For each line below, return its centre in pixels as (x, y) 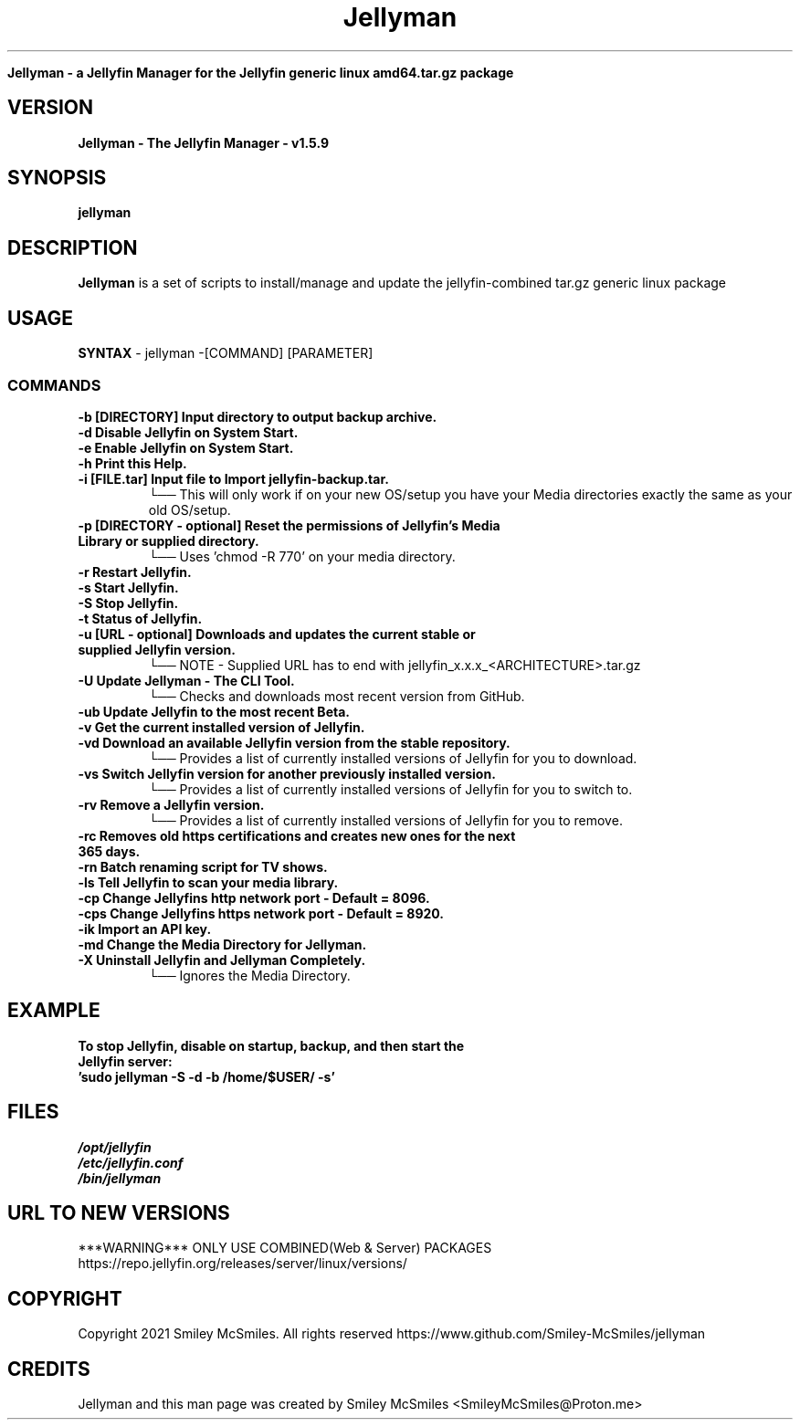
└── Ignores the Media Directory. (249, 975)
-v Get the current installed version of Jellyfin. (221, 727)
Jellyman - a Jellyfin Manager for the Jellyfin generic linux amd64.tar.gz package (261, 72)
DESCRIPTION (73, 247)
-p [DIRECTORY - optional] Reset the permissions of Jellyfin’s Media (289, 525)
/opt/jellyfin (115, 1147)
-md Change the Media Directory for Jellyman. (222, 944)
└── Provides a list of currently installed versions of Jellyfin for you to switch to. (390, 789)
